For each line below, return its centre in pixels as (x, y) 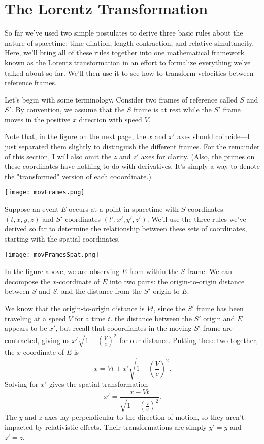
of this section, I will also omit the (58, 156)
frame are (218, 328)
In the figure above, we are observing (62, 271)
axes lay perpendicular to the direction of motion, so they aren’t (144, 417)
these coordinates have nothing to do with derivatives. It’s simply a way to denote (132, 166)
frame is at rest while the (173, 109)
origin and (219, 318)
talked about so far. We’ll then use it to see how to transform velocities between (129, 72)
